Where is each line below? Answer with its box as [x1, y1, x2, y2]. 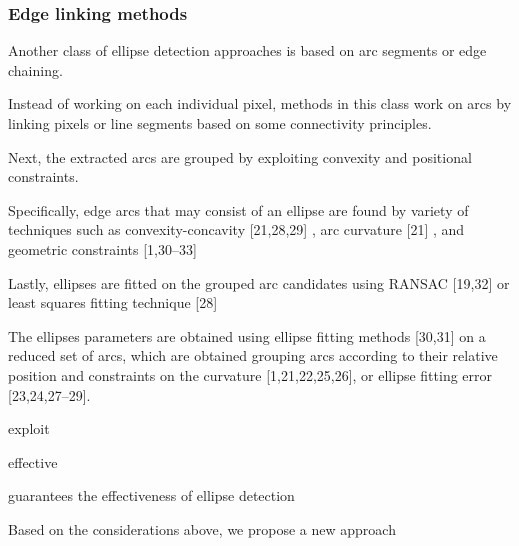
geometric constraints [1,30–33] [8, 238, 197, 259]
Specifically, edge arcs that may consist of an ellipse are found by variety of [8, 199, 469, 220]
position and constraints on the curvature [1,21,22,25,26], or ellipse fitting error [8, 364, 493, 385]
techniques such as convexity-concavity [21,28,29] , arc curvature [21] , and [8, 219, 465, 240]
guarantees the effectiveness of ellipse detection [8, 485, 295, 506]
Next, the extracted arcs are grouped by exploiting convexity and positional [8, 146, 472, 167]
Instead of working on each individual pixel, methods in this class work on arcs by [8, 93, 512, 114]
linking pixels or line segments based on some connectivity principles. [8, 113, 432, 133]
